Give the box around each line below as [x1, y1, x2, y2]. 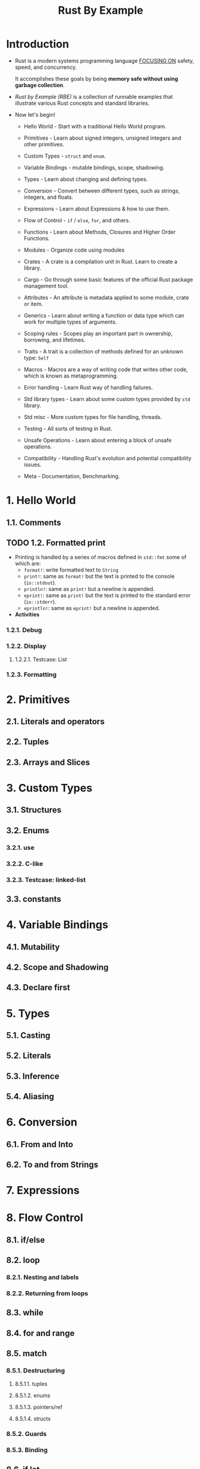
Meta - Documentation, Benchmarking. [23, 472, 120, 479]
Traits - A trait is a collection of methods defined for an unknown [23, 348, 184, 355]
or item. [23, 300, 43, 307]
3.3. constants [6, 894, 62, 904]
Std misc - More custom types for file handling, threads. [23, 413, 162, 420]
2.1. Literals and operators [6, 717, 105, 727]
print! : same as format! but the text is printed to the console [23, 573, 175, 580]
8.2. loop [6, 1255, 40, 1265]
